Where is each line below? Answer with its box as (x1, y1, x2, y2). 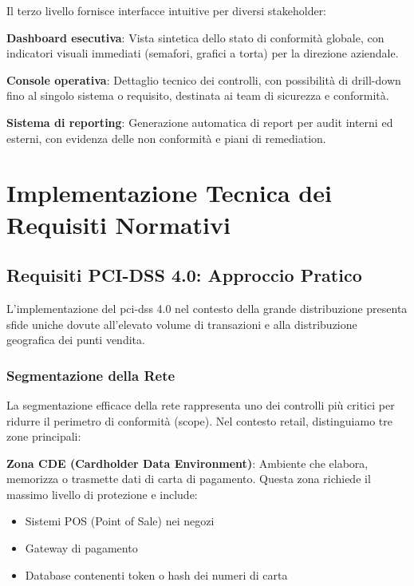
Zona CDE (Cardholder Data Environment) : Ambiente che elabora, (6, 454, 369, 471)
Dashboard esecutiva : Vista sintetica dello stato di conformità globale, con (6, 29, 384, 46)
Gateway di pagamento (25, 540, 138, 556)
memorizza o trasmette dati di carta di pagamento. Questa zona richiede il (6, 470, 371, 487)
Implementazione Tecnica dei (6, 176, 332, 209)
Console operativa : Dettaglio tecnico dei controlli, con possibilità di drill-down (6, 71, 401, 88)
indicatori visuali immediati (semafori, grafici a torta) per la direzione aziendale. (6, 45, 399, 61)
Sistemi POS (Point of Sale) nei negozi (25, 513, 215, 529)
